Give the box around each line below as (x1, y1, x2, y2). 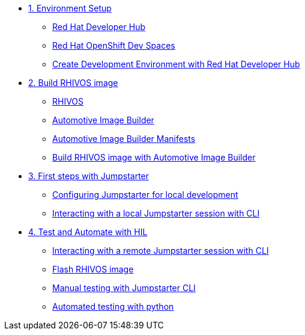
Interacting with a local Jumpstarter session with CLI (52, 208, 260, 218)
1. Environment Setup (28, 3, 112, 13)
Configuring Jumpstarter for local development (52, 189, 238, 200)
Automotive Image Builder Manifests (52, 134, 196, 144)
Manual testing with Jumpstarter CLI (52, 283, 196, 293)
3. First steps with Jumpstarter (28, 171, 149, 181)
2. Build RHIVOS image (28, 78, 118, 88)
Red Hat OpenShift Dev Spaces (52, 40, 175, 51)
